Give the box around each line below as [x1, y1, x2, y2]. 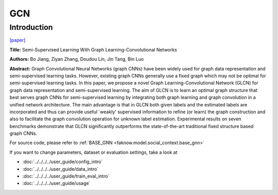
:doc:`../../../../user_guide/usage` [22, 180, 91, 186]
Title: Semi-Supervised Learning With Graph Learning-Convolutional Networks [9, 46, 177, 52]
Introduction [9, 23, 53, 32]
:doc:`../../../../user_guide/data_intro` [22, 166, 99, 172]
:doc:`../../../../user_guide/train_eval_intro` [22, 173, 110, 180]
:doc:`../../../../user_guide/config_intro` [22, 158, 103, 165]
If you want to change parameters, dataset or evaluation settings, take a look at [9, 149, 178, 155]
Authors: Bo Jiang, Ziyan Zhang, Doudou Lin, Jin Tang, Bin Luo [9, 56, 144, 62]
